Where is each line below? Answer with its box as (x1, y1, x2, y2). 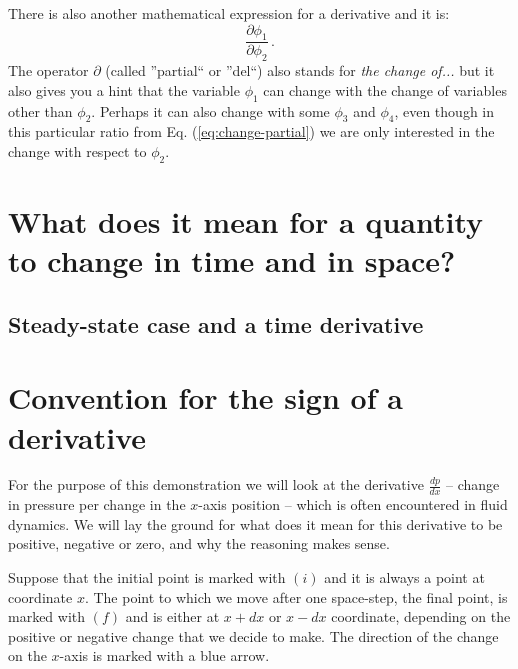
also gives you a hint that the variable (8, 79, 240, 100)
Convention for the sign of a (8, 377, 403, 418)
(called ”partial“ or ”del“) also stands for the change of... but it (105, 60, 495, 81)
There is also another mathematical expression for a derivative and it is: (8, 3, 450, 23)
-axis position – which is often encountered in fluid (198, 494, 508, 515)
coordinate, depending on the (331, 606, 511, 627)
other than (8, 100, 73, 121)
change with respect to (8, 141, 147, 161)
